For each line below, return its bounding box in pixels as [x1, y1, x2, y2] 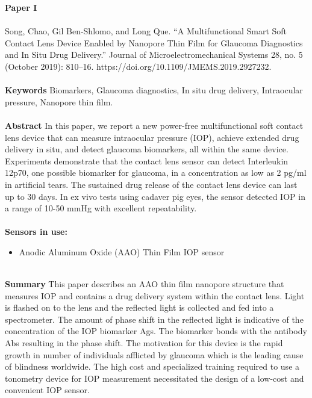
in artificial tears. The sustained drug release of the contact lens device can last [5, 178, 298, 190]
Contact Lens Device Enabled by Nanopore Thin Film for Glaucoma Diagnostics [5, 36, 303, 49]
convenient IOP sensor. [5, 384, 90, 396]
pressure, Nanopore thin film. [5, 95, 113, 108]
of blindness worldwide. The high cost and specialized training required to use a [5, 360, 300, 373]
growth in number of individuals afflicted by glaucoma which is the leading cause [5, 348, 304, 361]
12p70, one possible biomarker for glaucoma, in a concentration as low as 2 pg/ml [5, 166, 307, 179]
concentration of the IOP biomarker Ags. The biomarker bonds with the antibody [5, 325, 307, 337]
